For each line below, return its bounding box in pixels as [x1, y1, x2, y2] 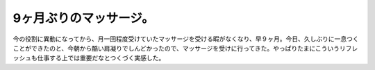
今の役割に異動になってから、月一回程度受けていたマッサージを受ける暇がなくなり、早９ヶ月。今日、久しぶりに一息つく [12, 35, 359, 43]
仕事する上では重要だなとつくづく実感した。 [37, 54, 165, 62]
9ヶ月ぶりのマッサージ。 [12, 10, 154, 26]
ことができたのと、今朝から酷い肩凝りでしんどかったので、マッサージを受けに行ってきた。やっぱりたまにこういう [12, 44, 340, 52]
